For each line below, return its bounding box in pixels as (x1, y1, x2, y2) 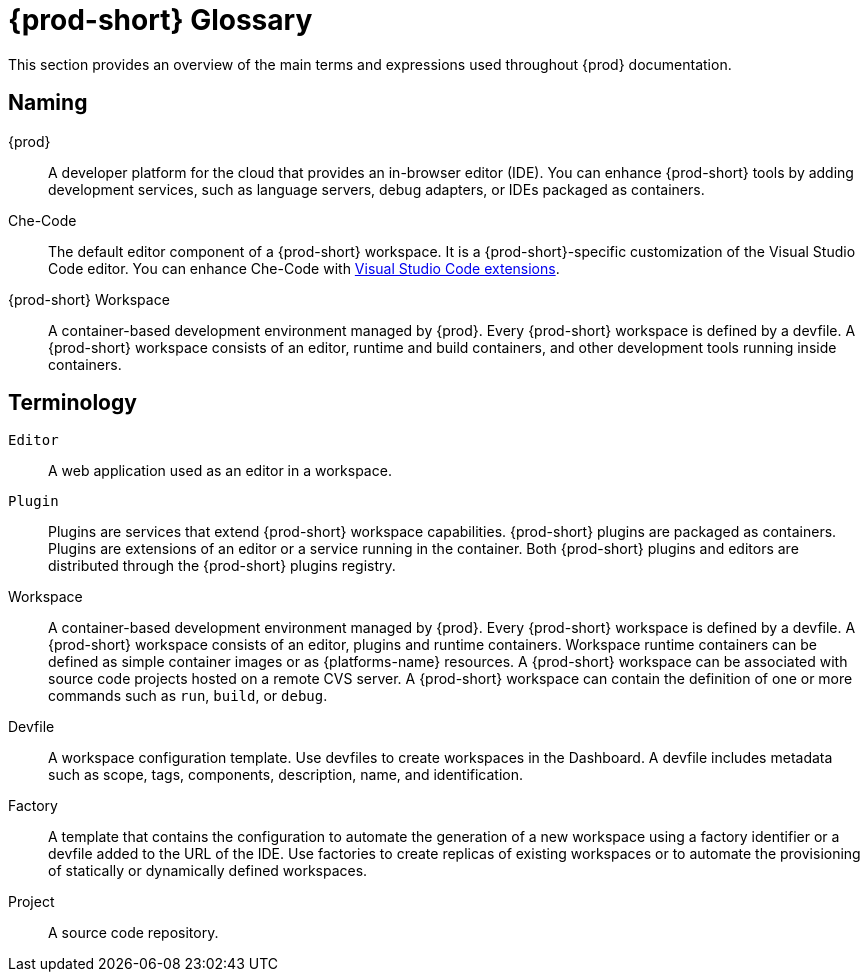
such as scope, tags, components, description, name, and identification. (48, 766, 524, 784)
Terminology (8, 390, 137, 416)
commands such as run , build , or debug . (48, 687, 328, 705)
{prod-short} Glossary (8, 3, 313, 37)
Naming (8, 90, 88, 116)
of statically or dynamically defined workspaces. (48, 862, 368, 880)
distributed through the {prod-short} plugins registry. (48, 557, 396, 575)
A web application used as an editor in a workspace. (48, 462, 392, 480)
